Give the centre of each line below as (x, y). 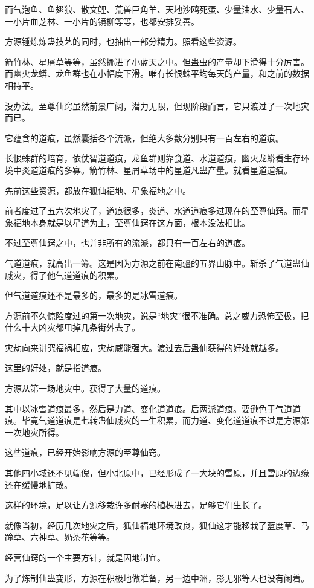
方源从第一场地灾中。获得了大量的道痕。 (85, 388)
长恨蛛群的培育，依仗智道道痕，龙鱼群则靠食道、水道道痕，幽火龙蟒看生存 (153, 158)
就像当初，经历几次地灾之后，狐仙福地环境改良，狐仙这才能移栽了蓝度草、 (153, 525)
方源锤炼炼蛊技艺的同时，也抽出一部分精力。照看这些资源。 (123, 41)
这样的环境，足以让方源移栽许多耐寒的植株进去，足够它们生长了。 (136, 505)
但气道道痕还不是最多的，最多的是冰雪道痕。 (94, 295)
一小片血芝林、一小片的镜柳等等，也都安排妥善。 (102, 21)
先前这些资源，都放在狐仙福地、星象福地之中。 (98, 190)
